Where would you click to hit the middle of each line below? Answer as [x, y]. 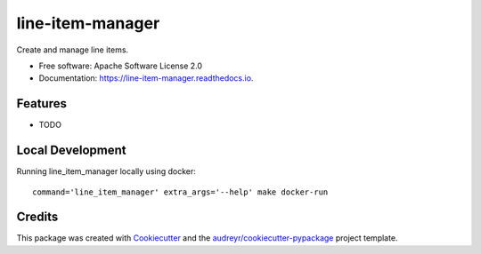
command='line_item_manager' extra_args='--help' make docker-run [180, 192]
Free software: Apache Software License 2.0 [121, 66]
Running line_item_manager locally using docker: [106, 171]
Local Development [71, 151]
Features [41, 103]
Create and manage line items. [73, 50]
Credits [37, 217]
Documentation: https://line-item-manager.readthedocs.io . [146, 78]
